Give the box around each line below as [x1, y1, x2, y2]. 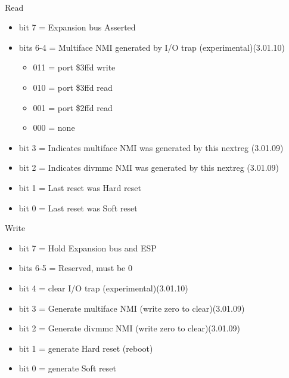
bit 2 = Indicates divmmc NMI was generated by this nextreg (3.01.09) [18, 161, 279, 174]
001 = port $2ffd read [33, 101, 113, 113]
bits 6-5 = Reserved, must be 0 [18, 262, 133, 274]
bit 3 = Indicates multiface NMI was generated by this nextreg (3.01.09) [18, 141, 284, 153]
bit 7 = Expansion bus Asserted [18, 21, 136, 33]
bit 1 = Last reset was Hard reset [18, 181, 141, 193]
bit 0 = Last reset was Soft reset [18, 201, 138, 214]
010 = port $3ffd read [33, 81, 113, 93]
